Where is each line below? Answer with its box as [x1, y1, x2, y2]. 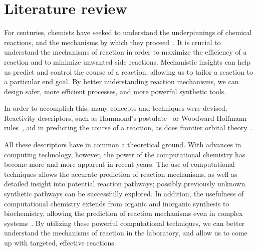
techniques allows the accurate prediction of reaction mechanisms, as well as [4, 168, 237, 179]
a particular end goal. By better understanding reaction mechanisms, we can [4, 76, 239, 87]
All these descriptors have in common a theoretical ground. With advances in [4, 139, 241, 150]
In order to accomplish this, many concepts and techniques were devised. [4, 103, 227, 113]
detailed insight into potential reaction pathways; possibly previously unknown [4, 178, 245, 189]
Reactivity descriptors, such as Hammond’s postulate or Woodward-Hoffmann [4, 112, 247, 123]
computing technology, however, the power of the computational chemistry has [4, 149, 245, 159]
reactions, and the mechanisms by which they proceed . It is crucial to [4, 37, 221, 47]
